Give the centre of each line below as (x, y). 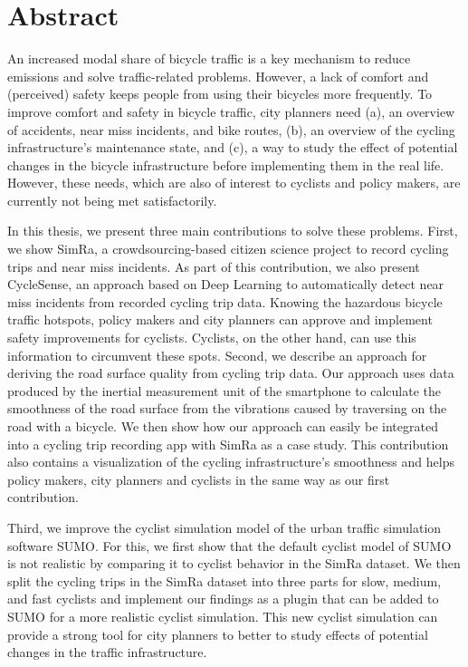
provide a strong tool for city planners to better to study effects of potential (218, 634)
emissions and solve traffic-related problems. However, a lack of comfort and (218, 76)
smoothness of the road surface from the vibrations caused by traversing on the (227, 408)
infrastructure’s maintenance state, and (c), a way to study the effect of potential (233, 147)
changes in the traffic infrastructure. (107, 652)
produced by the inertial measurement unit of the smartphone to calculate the (224, 390)
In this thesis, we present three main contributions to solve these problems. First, (233, 231)
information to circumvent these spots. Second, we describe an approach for (217, 355)
